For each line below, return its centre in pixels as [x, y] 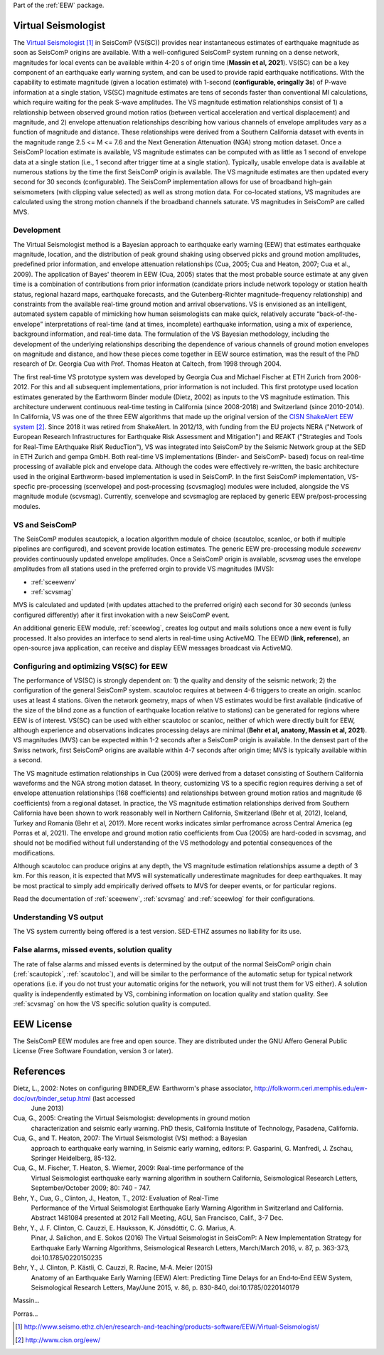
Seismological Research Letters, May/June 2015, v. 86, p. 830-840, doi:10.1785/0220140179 [165, 1287]
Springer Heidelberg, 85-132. [74, 1158]
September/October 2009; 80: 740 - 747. [91, 1188]
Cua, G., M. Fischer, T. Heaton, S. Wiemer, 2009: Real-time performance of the [129, 1168]
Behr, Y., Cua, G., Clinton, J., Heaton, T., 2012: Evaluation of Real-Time [116, 1198]
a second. [28, 760]
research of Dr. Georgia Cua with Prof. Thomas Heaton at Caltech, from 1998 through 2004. [147, 364]
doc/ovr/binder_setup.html [52, 1098]
